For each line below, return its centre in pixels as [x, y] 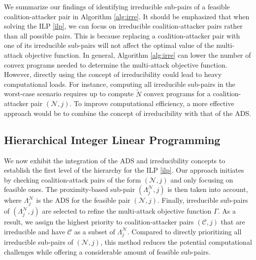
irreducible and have [35, 231]
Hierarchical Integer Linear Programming [112, 139]
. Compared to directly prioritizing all [184, 231]
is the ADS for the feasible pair [83, 200]
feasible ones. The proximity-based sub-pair [69, 189]
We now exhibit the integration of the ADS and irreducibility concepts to [115, 160]
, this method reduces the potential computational [176, 242]
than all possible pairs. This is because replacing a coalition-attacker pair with [122, 35]
